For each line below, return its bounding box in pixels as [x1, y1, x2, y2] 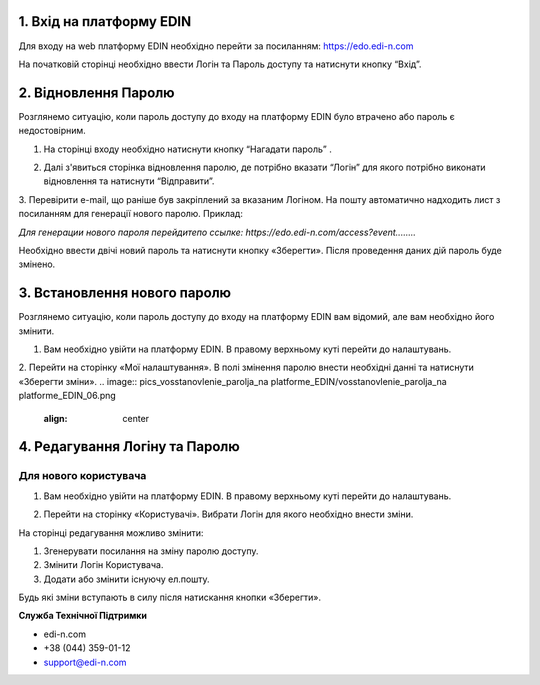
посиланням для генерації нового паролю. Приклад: [18, 208, 244, 220]
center [122, 412, 150, 424]
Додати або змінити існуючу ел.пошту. [43, 573, 210, 585]
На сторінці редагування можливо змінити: [18, 526, 204, 539]
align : [43, 412, 68, 424]
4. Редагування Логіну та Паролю [18, 438, 240, 455]
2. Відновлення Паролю [18, 84, 175, 101]
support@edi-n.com [43, 656, 127, 668]
